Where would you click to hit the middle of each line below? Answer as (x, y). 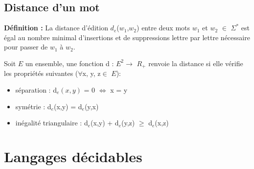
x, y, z (92, 73)
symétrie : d (33, 106)
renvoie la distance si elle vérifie (196, 63)
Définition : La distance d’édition (56, 28)
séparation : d (36, 90)
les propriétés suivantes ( (41, 73)
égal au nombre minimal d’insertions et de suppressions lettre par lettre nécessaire (127, 37)
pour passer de (26, 47)
